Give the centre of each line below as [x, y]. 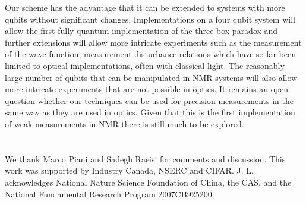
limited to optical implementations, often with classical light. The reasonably [145, 65]
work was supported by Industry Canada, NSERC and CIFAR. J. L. [129, 170]
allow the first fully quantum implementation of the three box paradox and [141, 31]
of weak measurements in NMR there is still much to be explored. [124, 123]
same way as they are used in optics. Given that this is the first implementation [150, 112]
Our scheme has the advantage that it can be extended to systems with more [145, 7]
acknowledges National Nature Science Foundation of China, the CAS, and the [148, 182]
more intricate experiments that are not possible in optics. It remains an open [146, 89]
